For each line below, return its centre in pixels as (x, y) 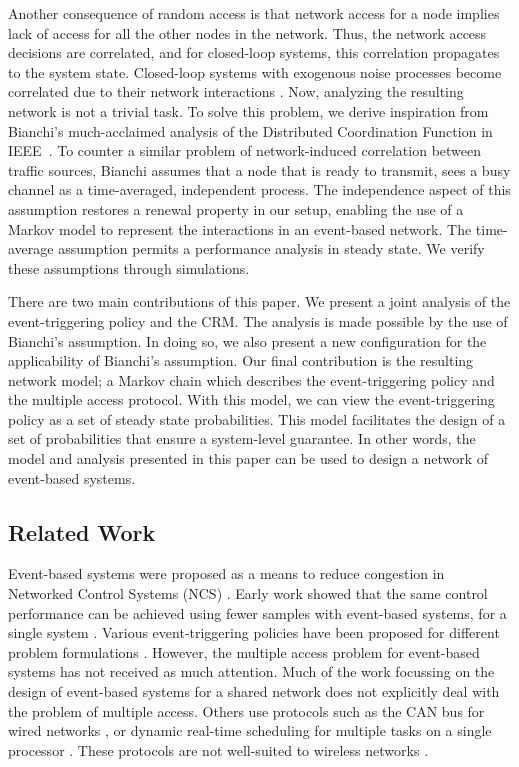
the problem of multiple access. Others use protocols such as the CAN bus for (246, 710)
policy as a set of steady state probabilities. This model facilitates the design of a (257, 418)
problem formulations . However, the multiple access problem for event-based (244, 651)
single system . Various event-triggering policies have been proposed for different (254, 632)
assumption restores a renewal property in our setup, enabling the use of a (236, 208)
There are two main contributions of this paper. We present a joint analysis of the (259, 301)
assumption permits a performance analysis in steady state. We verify (271, 248)
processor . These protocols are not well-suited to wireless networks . (218, 749)
